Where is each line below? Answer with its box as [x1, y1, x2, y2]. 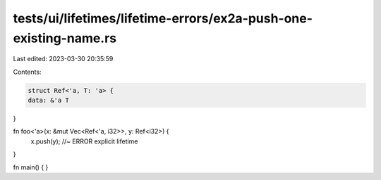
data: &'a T [28, 96, 70, 105]
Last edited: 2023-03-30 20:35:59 [13, 55, 114, 63]
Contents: [13, 67, 42, 76]
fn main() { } [13, 162, 49, 172]
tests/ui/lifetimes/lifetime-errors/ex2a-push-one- [13, 11, 313, 26]
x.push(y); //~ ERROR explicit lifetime [30, 137, 138, 146]
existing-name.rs [13, 30, 117, 46]
